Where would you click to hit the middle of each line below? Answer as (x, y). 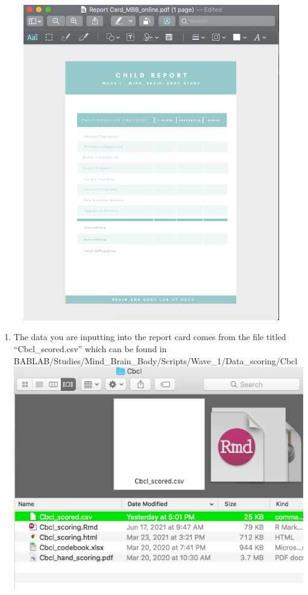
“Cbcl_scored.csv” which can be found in (90, 349)
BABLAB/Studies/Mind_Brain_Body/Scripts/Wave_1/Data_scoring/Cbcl (156, 360)
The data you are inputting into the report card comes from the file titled (150, 337)
